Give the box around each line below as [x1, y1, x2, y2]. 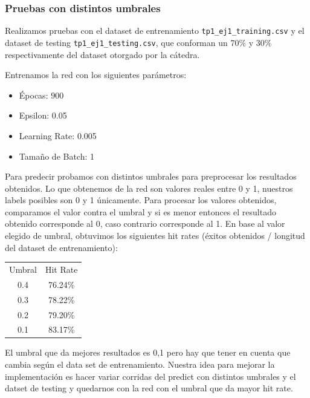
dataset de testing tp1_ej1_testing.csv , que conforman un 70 [5, 36, 239, 48]
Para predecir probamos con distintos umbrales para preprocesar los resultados [5, 170, 297, 183]
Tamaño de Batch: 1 [19, 149, 95, 162]
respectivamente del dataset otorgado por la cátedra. [5, 48, 200, 60]
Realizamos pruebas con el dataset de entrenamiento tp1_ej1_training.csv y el [5, 24, 305, 37]
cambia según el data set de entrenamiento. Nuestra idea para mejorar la [5, 358, 275, 371]
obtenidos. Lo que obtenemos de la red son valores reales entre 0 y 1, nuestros [5, 181, 293, 194]
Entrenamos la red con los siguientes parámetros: [5, 68, 187, 81]
